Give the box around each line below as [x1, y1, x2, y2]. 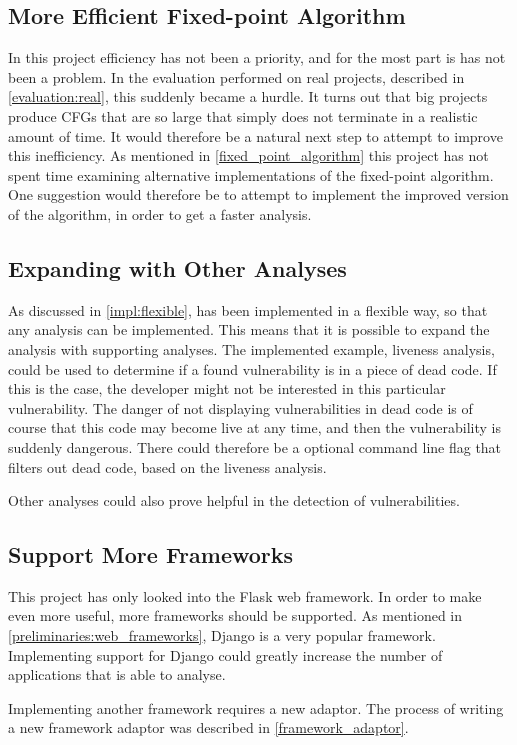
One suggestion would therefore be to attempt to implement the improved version [8, 184, 509, 205]
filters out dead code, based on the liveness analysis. [8, 456, 327, 477]
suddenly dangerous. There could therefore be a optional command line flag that [8, 436, 502, 457]
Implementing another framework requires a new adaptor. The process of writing [8, 697, 504, 718]
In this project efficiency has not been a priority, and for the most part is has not [8, 47, 506, 68]
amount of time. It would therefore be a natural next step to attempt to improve [8, 125, 503, 146]
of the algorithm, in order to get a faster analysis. [8, 203, 312, 224]
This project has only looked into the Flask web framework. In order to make [8, 585, 482, 606]
